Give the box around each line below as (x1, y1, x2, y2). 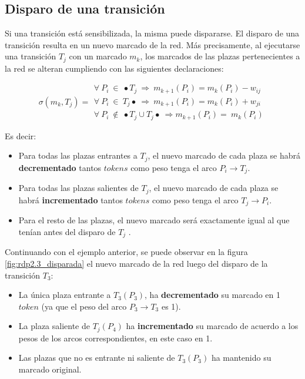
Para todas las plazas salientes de (18, 182, 139, 194)
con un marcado (69, 50, 127, 62)
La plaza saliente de (18, 320, 90, 332)
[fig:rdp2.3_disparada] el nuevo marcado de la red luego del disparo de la (5, 257, 268, 269)
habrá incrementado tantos (18, 193, 123, 206)
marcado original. (18, 363, 82, 375)
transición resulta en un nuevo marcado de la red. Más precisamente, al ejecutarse (5, 38, 300, 51)
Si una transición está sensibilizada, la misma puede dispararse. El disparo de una (5, 27, 300, 39)
